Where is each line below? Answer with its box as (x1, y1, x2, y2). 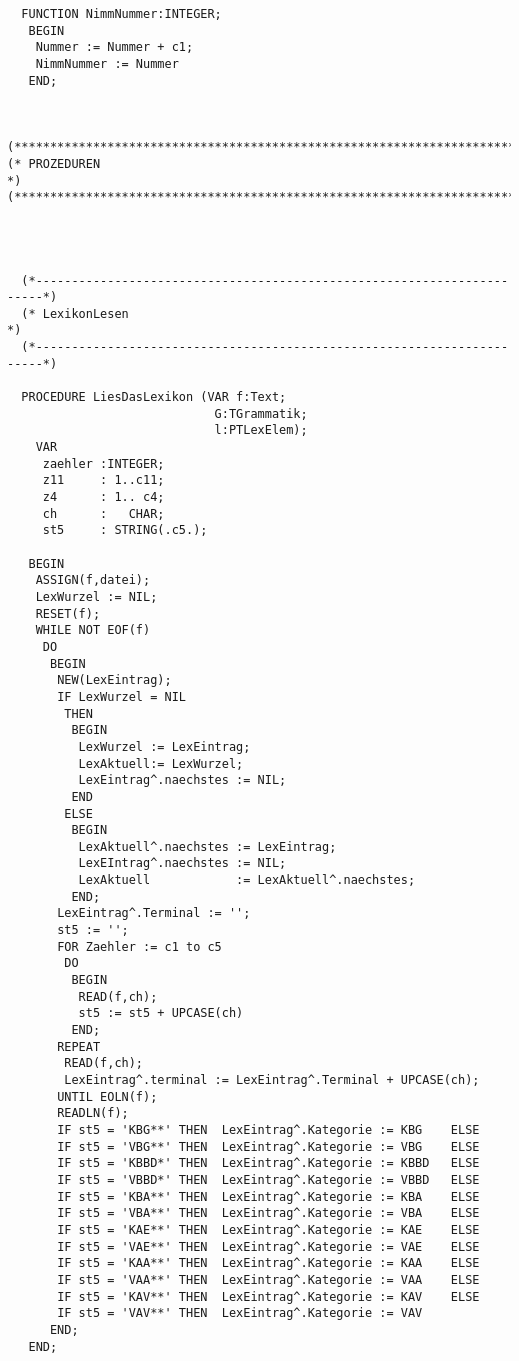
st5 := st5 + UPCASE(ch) (78, 1006, 244, 1021)
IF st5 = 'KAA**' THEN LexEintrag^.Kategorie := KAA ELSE (57, 1256, 480, 1271)
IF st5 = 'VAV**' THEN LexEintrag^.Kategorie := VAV (57, 1306, 423, 1321)
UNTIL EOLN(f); (57, 1089, 158, 1104)
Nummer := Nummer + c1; (35, 40, 194, 55)
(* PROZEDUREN (7, 156, 101, 171)
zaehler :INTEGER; (42, 456, 165, 471)
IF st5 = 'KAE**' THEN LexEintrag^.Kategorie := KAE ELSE (57, 1222, 480, 1237)
